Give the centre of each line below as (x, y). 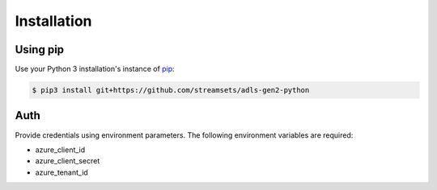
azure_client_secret (68, 161)
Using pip (40, 50)
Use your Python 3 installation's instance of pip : (95, 69)
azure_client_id (60, 150)
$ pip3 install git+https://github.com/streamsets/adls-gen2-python (171, 90)
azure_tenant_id (62, 172)
